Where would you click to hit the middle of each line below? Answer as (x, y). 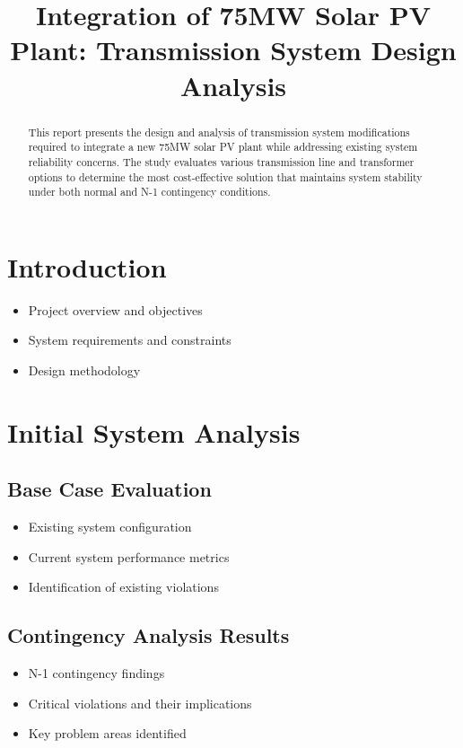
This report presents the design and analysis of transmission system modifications (219, 132)
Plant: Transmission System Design (233, 50)
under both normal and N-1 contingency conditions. (149, 192)
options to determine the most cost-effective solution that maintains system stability (225, 176)
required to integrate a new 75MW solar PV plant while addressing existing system (223, 147)
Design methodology (84, 370)
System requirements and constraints (130, 340)
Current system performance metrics (129, 556)
